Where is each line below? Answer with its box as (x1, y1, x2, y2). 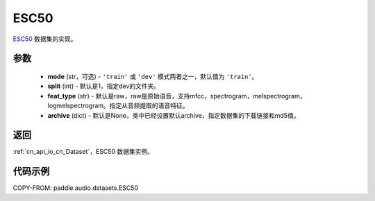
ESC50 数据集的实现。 (12, 35, 77, 43)
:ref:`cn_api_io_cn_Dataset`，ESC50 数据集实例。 (12, 148, 154, 156)
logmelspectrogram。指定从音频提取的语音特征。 (47, 101, 189, 110)
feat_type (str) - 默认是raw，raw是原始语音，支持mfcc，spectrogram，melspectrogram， (47, 91, 306, 100)
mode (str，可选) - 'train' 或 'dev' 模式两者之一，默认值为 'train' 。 (47, 72, 258, 80)
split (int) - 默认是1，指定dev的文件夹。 (47, 82, 160, 90)
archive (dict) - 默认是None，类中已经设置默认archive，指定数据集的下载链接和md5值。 (47, 111, 300, 119)
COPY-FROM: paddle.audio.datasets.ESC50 (12, 184, 139, 192)
